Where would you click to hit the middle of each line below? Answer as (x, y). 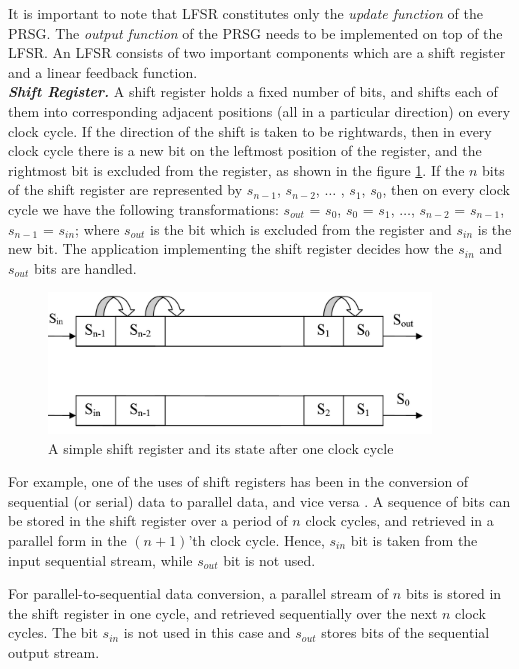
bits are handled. (85, 267)
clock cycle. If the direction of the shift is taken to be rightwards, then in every (250, 130)
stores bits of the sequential (405, 632)
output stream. (54, 652)
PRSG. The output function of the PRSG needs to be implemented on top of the (255, 32)
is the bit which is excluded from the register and (301, 228)
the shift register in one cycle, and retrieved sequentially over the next (223, 612)
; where (97, 228)
